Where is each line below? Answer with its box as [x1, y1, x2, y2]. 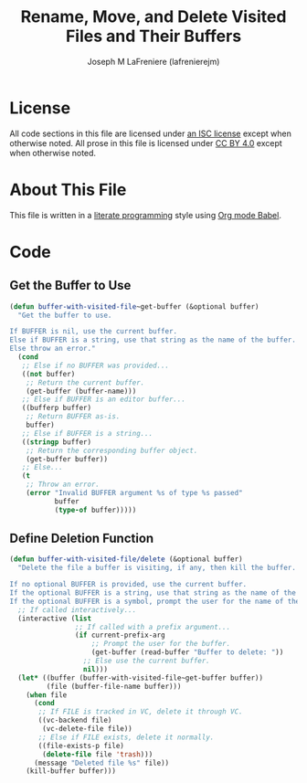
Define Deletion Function [9, 531, 154, 546]
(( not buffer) [21, 369, 76, 378]
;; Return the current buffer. [26, 377, 145, 387]
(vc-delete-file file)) [42, 725, 132, 734]
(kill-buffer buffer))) [26, 767, 117, 776]
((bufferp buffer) [21, 404, 92, 413]
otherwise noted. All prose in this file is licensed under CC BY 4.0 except [9, 137, 283, 148]
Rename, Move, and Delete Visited [20, 6, 287, 27]
